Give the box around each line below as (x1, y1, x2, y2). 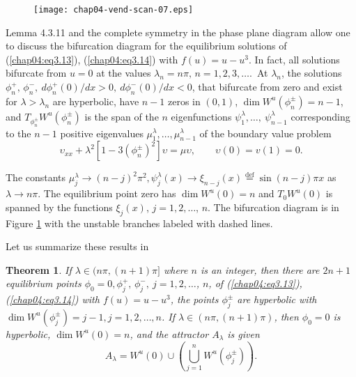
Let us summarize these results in (6, 239, 149, 254)
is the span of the (84, 109, 159, 123)
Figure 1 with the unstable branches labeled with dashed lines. (6, 215, 273, 230)
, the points (170, 292, 219, 307)
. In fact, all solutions (248, 52, 340, 66)
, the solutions (281, 66, 342, 80)
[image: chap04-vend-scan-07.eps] (33, 5, 194, 15)
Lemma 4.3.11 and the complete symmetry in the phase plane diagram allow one (6, 24, 350, 39)
